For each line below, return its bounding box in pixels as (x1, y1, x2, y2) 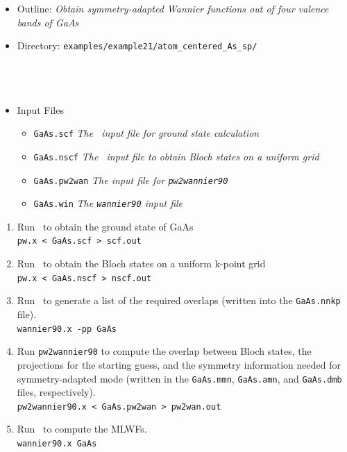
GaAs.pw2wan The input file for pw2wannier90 (33, 172, 228, 187)
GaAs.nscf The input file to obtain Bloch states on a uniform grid (33, 149, 319, 163)
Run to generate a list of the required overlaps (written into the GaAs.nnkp (17, 293, 341, 308)
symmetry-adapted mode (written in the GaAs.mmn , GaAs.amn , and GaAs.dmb (17, 371, 342, 385)
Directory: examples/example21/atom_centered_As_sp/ (17, 38, 257, 53)
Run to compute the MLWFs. (17, 421, 147, 436)
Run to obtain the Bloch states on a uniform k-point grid (17, 256, 266, 271)
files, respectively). (17, 385, 96, 399)
